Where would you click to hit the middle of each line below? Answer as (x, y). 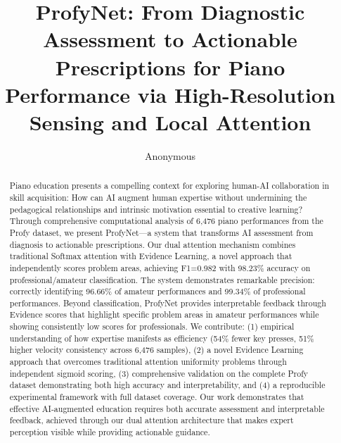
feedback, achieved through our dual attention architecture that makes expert (152, 420)
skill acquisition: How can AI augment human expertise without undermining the (158, 197)
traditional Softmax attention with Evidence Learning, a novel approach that (151, 256)
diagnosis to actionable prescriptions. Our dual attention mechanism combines (153, 244)
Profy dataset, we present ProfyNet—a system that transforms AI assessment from (161, 232)
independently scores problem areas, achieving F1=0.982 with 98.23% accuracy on (160, 267)
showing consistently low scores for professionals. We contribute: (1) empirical (152, 326)
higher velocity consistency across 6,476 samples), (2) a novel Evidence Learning (156, 350)
